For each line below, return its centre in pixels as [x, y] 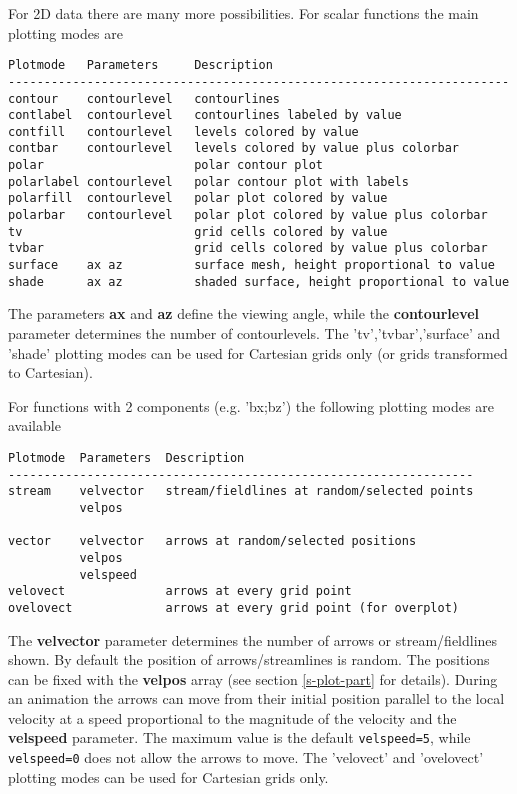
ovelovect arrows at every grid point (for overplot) [234, 607]
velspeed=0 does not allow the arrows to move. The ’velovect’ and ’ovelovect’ [246, 757]
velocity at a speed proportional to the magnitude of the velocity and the [232, 717]
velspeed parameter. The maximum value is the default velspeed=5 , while [239, 737]
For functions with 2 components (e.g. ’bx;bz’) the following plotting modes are [251, 405]
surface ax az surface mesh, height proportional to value [251, 265]
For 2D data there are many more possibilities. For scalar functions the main [243, 13]
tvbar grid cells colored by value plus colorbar [248, 248]
